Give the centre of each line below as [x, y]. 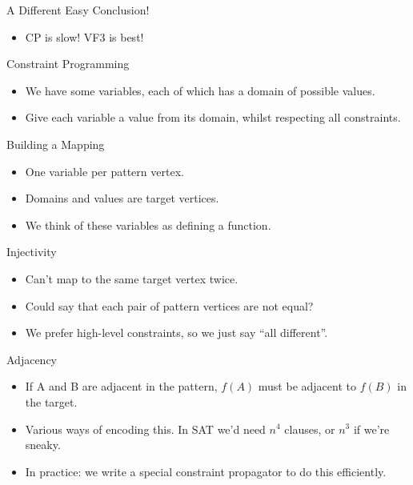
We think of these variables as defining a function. [148, 224]
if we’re [371, 429]
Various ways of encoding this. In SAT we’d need [145, 429]
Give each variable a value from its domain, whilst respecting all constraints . [213, 117]
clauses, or [310, 429]
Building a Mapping [56, 144]
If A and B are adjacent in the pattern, [121, 386]
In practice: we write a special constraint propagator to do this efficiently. [206, 471]
